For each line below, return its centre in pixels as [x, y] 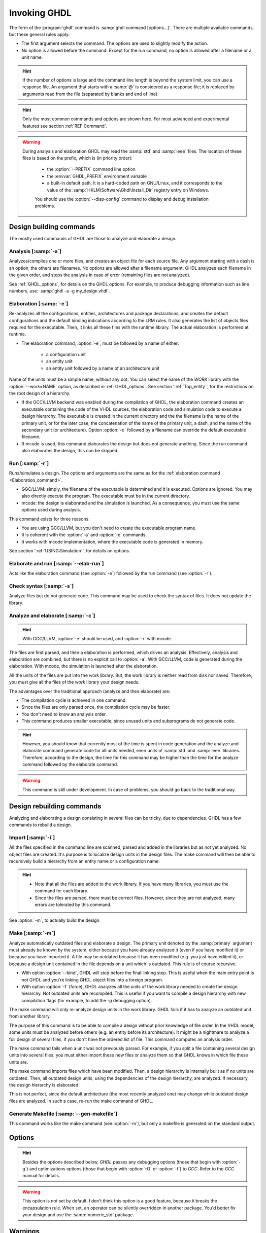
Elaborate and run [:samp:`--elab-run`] [57, 563]
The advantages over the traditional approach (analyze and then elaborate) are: [90, 691]
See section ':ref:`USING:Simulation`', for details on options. [70, 551]
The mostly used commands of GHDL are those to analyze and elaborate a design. [93, 239]
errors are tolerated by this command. [73, 905]
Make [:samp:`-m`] [32, 933]
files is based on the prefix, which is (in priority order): [77, 158]
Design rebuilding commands [55, 806]
